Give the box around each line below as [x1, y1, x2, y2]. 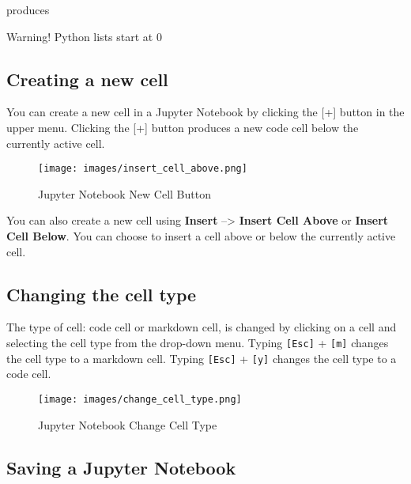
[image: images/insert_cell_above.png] [38, 163, 247, 175]
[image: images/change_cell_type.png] [38, 393, 242, 405]
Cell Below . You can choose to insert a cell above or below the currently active [6, 228, 396, 244]
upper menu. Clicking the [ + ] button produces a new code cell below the [6, 119, 359, 135]
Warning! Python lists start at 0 [6, 28, 162, 44]
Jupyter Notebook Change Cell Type [38, 416, 217, 433]
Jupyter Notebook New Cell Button [38, 185, 211, 202]
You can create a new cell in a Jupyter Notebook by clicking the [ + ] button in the [6, 104, 405, 120]
